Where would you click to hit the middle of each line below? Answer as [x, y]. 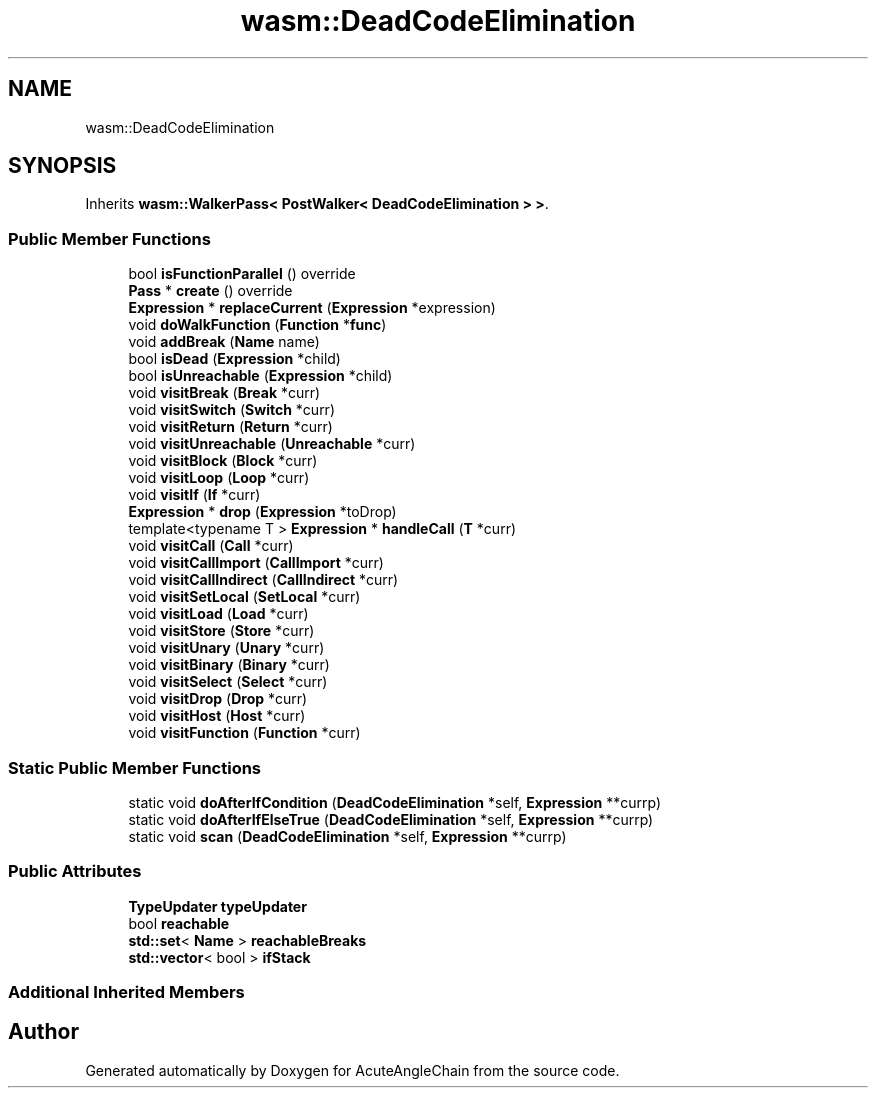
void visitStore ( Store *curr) [221, 631]
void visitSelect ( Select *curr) [228, 682]
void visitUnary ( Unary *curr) [226, 648]
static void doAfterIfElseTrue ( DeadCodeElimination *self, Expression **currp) [391, 819]
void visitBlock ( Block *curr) [223, 461]
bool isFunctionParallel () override [242, 274]
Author [43, 1032]
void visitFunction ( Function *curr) [244, 733]
